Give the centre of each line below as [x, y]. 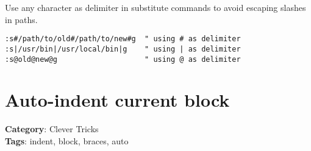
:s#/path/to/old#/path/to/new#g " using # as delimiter [123, 39]
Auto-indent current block [117, 100]
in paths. [21, 19]
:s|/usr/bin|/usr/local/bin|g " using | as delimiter [123, 49]
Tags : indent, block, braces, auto [67, 140]
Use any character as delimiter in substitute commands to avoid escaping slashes [155, 7]
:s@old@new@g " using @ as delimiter [123, 59]
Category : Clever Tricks [52, 129]
